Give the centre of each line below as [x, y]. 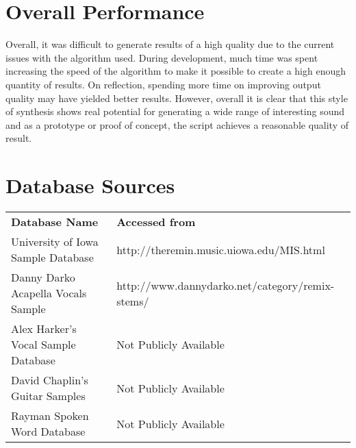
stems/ [133, 301]
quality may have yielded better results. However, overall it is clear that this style [177, 98]
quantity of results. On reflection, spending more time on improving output [163, 84]
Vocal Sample [43, 344]
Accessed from [156, 222]
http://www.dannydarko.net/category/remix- [226, 285]
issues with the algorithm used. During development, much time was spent [162, 57]
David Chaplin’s [50, 380]
